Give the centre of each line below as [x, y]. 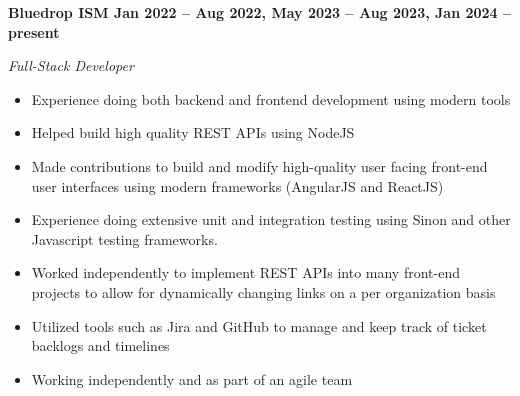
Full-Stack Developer [71, 65]
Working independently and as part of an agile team [192, 378]
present [34, 31]
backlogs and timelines [100, 345]
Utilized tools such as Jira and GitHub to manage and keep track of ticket [259, 325]
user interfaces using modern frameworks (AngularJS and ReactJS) [237, 185]
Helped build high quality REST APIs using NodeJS [193, 132]
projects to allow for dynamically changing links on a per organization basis [263, 291]
